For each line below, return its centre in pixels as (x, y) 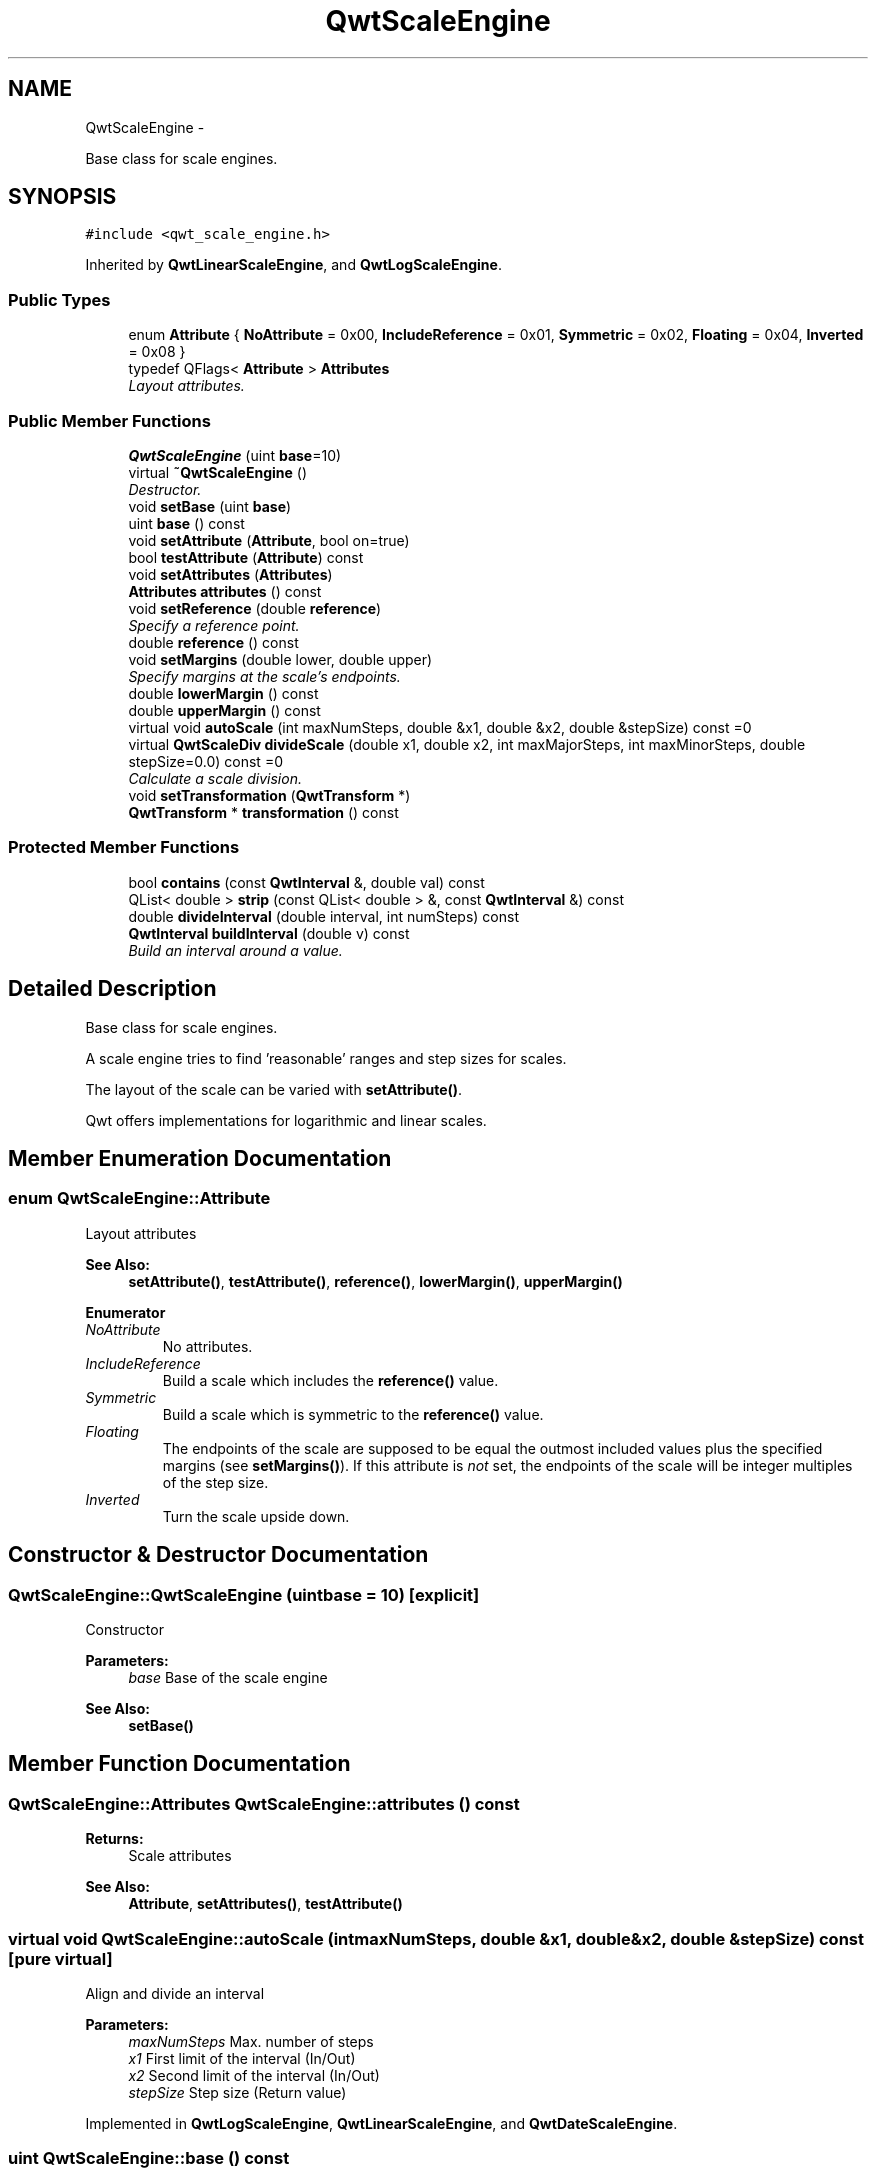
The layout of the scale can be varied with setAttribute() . (274, 1089)
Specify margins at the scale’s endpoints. (264, 676)
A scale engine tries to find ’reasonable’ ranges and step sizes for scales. (326, 1058)
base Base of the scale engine (228, 1677)
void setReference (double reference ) (255, 608)
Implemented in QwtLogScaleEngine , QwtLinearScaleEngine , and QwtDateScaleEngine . (381, 2123)
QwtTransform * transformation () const (263, 812)
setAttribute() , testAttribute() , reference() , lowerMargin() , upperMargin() (375, 1281)
